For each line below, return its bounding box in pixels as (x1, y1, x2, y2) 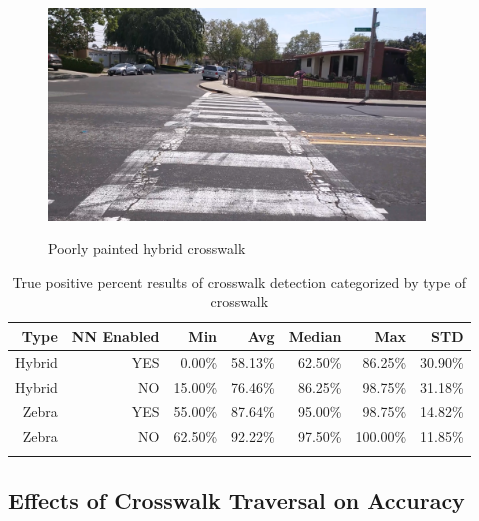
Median (288, 325, 342, 346)
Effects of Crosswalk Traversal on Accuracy (8, 485, 465, 516)
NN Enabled (71, 325, 160, 346)
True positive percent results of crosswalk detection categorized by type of (12, 271, 467, 292)
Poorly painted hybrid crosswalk (48, 238, 246, 259)
